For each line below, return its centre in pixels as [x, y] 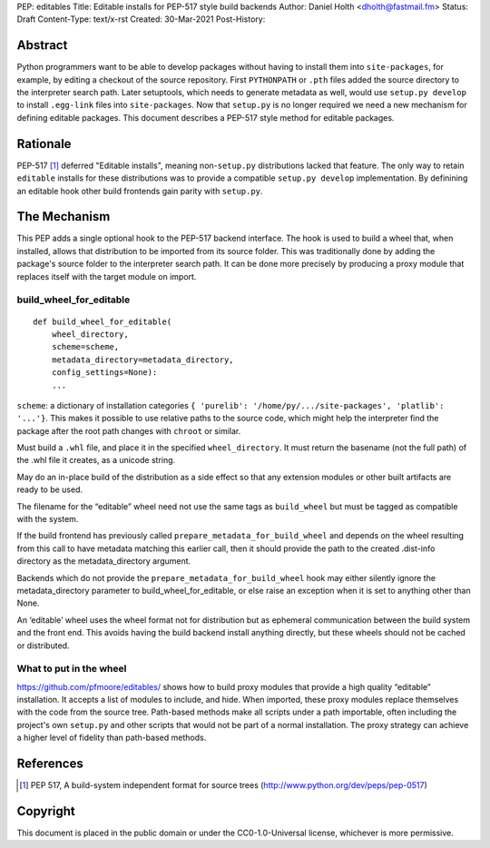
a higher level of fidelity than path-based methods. [112, 738]
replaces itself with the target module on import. [107, 276]
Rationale [44, 144]
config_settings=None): [104, 373]
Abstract [42, 45]
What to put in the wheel [72, 669]
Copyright [46, 811]
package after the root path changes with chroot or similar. [129, 430]
